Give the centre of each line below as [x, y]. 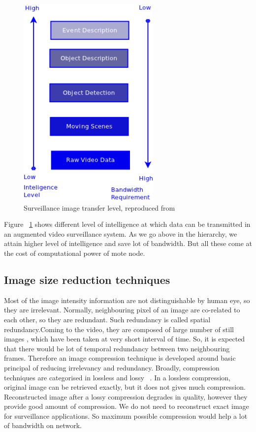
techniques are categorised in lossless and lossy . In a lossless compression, [117, 377]
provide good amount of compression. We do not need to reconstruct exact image [127, 406]
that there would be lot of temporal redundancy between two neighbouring [117, 348]
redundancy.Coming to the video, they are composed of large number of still [119, 329]
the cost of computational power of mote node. [75, 253]
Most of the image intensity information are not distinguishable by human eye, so [127, 300]
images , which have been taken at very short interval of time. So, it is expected [125, 339]
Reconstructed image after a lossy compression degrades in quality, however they [126, 396]
